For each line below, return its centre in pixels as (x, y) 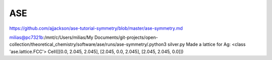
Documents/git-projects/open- (126, 37)
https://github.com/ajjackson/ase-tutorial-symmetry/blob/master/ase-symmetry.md (96, 28)
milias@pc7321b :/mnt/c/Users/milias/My (51, 37)
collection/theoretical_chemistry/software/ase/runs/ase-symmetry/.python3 (88, 44)
